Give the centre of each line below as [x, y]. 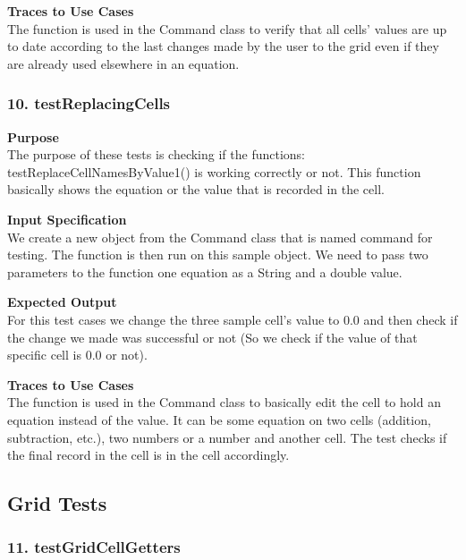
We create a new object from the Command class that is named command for [220, 237]
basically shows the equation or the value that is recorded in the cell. [196, 189]
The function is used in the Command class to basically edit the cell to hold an [224, 402]
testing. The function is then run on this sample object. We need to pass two [218, 255]
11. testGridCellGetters [94, 547]
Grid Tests [57, 503]
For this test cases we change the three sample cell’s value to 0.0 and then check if [233, 319]
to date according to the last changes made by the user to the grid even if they [223, 46]
